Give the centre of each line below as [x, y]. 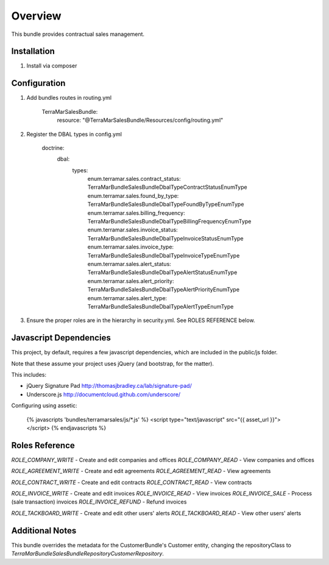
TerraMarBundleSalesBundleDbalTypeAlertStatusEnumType [162, 272]
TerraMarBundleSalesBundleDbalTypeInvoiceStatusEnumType [165, 238]
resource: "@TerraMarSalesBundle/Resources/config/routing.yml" [140, 120]
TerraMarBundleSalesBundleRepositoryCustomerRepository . [88, 553]
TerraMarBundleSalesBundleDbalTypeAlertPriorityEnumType [164, 290]
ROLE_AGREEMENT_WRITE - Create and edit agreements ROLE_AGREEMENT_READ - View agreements [141, 471]
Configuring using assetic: [44, 405]
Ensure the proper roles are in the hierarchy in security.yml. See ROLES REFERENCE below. [141, 320]
